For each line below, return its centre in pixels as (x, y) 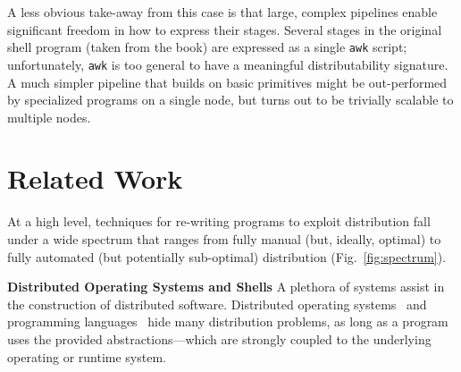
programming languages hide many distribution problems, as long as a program (228, 321)
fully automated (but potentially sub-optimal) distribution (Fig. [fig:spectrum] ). (227, 256)
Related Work (95, 178)
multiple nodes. (49, 117)
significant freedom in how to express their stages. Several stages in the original (225, 29)
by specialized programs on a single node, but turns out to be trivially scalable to (230, 100)
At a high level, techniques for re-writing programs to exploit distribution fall (219, 221)
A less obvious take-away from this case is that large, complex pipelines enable (222, 12)
